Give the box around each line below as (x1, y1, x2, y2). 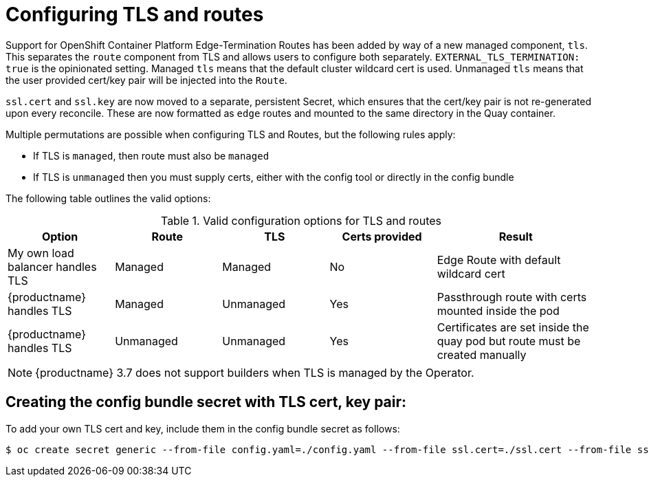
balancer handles (8, 259, 97, 274)
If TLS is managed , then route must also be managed (33, 149, 269, 162)
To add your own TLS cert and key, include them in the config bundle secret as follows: (5, 422, 400, 435)
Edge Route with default (437, 252, 561, 267)
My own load (8, 245, 74, 260)
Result (498, 229, 533, 243)
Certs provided (342, 229, 422, 243)
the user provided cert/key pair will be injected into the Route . (5, 74, 287, 86)
